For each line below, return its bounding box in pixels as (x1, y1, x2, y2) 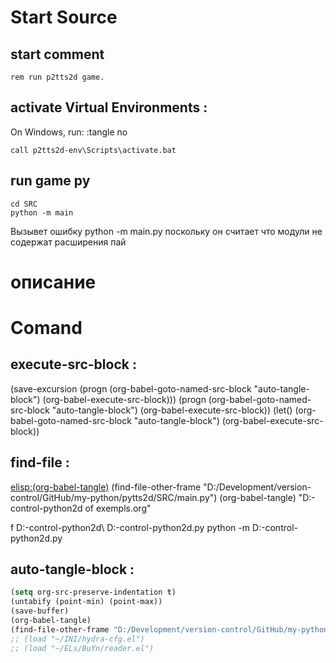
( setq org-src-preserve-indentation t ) (10, 587, 177, 598)
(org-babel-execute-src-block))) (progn (42, 393, 207, 405)
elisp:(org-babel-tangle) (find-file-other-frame (10, 481, 202, 493)
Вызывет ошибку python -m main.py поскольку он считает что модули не (10, 225, 323, 237)
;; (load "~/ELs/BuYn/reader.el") (10, 643, 155, 653)
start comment (10, 46, 105, 63)
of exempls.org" (84, 502, 152, 514)
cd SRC (10, 199, 38, 209)
